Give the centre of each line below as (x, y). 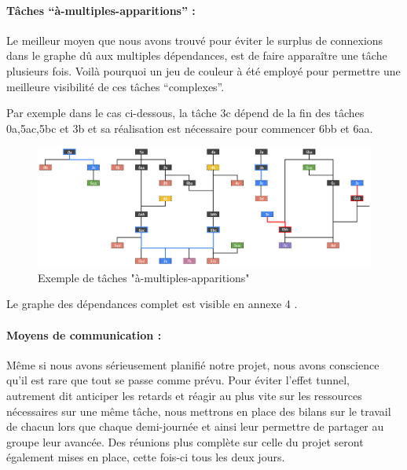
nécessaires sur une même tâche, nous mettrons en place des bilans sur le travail (199, 411)
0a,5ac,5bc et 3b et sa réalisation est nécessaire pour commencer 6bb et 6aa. (190, 128)
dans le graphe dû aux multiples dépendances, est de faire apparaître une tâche (197, 55)
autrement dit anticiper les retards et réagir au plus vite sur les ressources (184, 395)
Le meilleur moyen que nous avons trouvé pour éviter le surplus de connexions (195, 40)
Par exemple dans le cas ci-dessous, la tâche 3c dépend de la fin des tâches (185, 113)
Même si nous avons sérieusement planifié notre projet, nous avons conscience (193, 364)
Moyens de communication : (84, 334)
